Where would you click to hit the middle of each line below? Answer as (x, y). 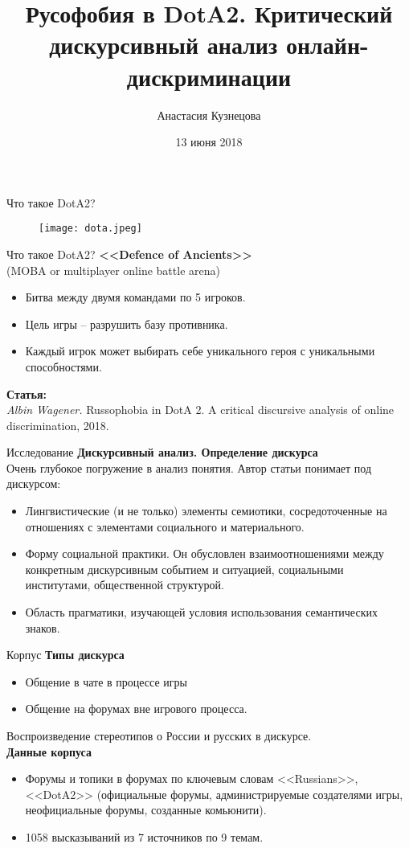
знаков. (43, 627)
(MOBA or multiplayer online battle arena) (113, 270)
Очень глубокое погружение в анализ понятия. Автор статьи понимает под (189, 467)
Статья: (27, 393)
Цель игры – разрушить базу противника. (127, 324)
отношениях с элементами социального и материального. (165, 526)
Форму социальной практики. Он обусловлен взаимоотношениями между (204, 553)
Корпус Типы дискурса (65, 655)
